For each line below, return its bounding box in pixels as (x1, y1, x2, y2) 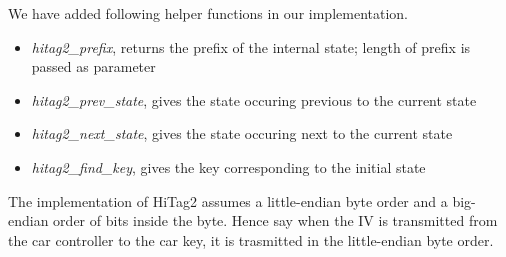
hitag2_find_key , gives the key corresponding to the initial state (31, 156, 426, 177)
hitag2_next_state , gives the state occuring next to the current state (31, 123, 453, 144)
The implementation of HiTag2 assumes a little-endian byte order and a (8, 190, 448, 211)
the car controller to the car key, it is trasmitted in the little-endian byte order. (8, 229, 494, 250)
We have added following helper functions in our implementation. (8, 3, 408, 23)
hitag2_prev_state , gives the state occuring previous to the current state (31, 89, 477, 110)
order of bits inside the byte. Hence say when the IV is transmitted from (53, 210, 498, 231)
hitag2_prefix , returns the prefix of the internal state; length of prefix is (31, 36, 471, 57)
